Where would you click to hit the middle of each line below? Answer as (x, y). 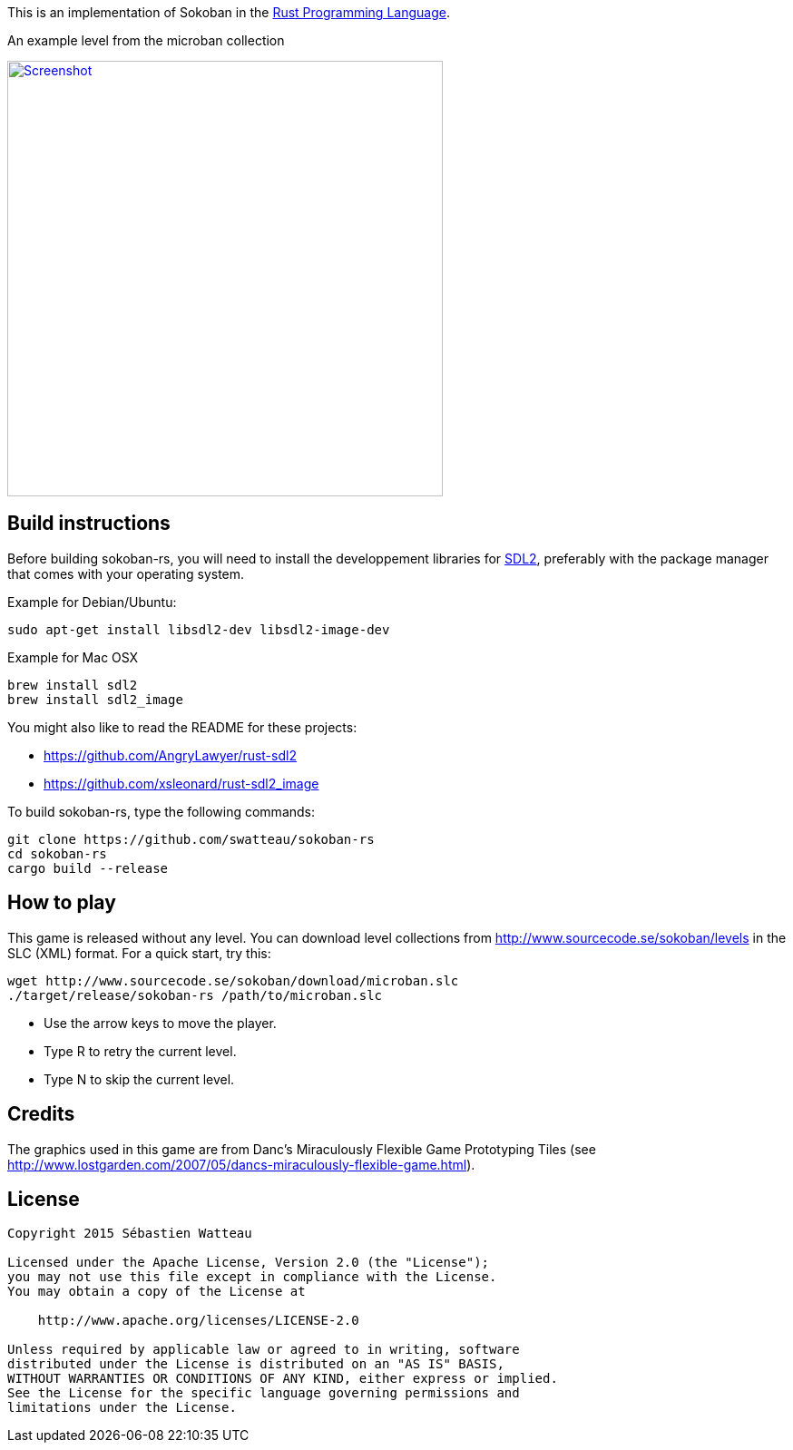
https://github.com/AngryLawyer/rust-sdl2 (170, 755)
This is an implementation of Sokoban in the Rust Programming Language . (229, 12)
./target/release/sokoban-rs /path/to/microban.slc (195, 995)
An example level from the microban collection (146, 40)
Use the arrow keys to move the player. (160, 1023)
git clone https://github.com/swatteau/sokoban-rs (191, 839)
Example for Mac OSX (73, 657)
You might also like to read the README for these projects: (182, 727)
